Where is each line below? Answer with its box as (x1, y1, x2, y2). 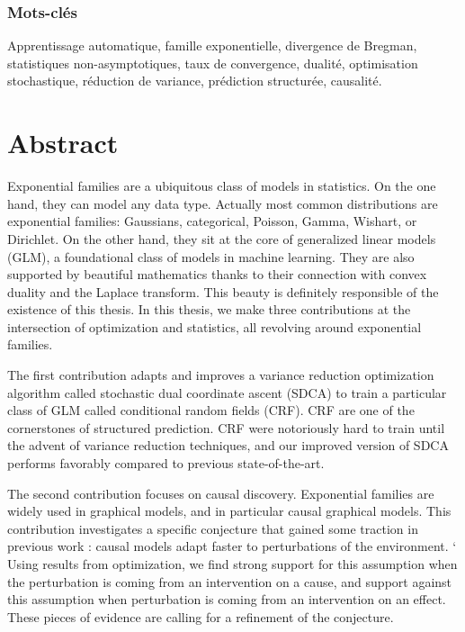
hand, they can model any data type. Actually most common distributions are (7, 194, 438, 212)
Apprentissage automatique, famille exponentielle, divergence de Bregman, (7, 36, 417, 55)
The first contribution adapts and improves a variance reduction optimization (7, 366, 434, 384)
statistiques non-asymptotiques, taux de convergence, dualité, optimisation (7, 53, 418, 72)
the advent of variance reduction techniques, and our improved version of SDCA (7, 436, 449, 455)
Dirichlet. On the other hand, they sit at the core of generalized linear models (7, 229, 436, 248)
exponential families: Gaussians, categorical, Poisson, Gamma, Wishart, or (7, 212, 417, 230)
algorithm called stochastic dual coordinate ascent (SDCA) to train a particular (7, 383, 447, 402)
